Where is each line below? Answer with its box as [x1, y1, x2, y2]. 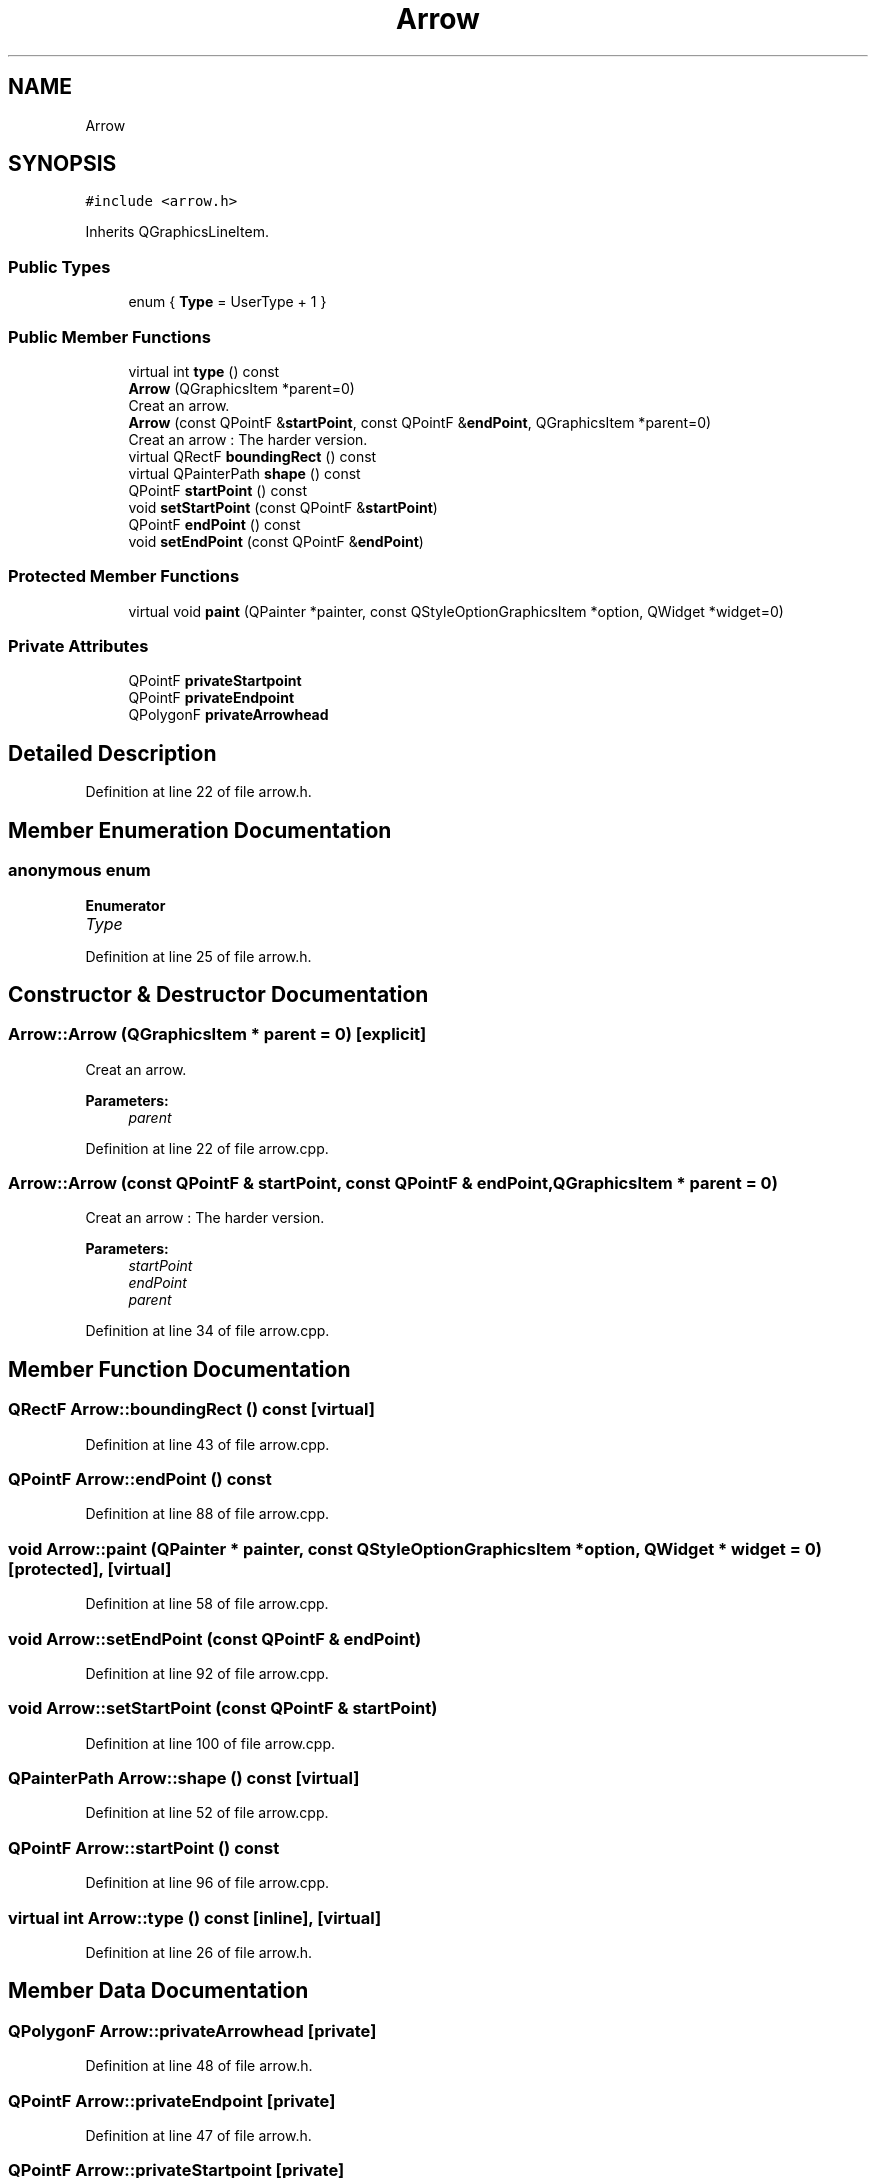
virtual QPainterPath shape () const [128, 464, 361, 482]
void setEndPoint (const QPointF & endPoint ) [128, 532, 424, 550]
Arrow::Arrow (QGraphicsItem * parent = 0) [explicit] [8, 1024, 427, 1045]
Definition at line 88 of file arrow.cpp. [85, 1505, 329, 1523]
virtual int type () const [128, 362, 280, 380]
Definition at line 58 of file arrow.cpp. [85, 1595, 329, 1613]
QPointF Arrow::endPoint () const [8, 1469, 272, 1490]
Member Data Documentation [8, 1978, 309, 2004]
